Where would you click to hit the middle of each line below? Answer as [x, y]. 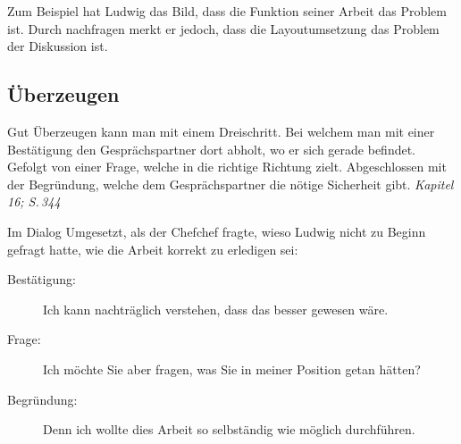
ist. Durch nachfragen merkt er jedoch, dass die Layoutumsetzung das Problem [223, 28]
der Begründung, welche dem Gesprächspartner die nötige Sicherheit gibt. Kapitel [230, 184]
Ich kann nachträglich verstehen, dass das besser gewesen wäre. [216, 309]
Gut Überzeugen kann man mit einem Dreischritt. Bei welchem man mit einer [221, 131]
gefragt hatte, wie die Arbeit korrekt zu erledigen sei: [153, 249]
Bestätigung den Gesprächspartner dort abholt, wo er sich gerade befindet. [212, 149]
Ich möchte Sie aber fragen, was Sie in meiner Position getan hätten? [232, 369]
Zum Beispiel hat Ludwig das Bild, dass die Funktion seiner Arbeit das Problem [227, 11]
